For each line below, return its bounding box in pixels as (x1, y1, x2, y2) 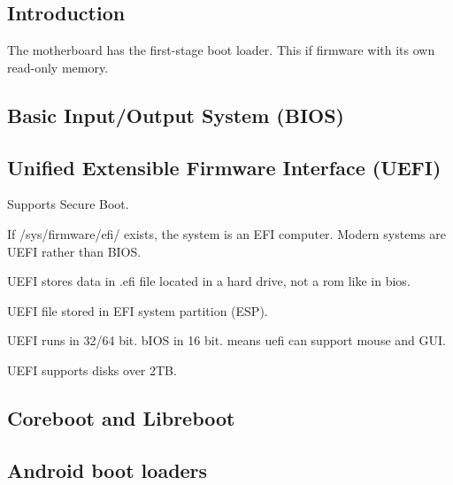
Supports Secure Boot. (7, 195, 129, 213)
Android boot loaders (7, 456, 208, 483)
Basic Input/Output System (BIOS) (7, 101, 345, 128)
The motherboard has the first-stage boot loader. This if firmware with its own (7, 41, 435, 59)
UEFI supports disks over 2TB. (7, 360, 177, 379)
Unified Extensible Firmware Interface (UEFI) (7, 153, 441, 181)
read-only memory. (7, 58, 109, 76)
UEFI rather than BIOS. (7, 242, 142, 260)
